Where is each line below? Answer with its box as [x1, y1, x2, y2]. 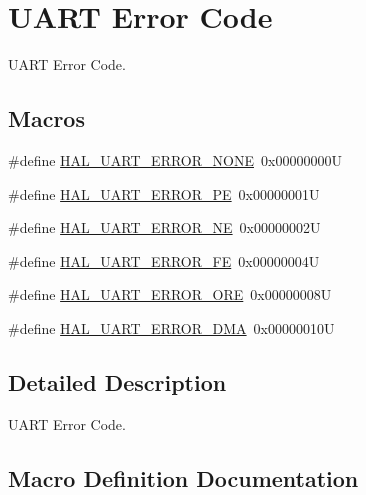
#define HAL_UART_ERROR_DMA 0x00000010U [8, 317, 335, 338]
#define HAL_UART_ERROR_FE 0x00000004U [8, 250, 320, 271]
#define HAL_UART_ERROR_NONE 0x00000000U [8, 149, 342, 170]
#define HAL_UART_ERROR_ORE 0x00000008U [8, 284, 332, 305]
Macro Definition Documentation [8, 462, 359, 493]
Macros [8, 103, 85, 134]
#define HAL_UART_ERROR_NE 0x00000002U [8, 217, 321, 238]
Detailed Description [8, 366, 227, 397]
